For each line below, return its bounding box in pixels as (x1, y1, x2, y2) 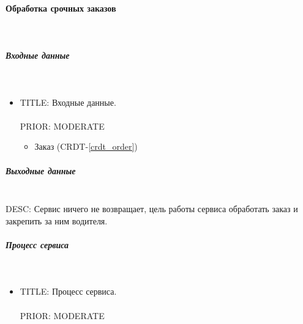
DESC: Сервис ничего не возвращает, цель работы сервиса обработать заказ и (6, 202, 298, 215)
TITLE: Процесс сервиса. (20, 285, 117, 298)
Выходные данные (6, 164, 76, 177)
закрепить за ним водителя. (6, 214, 108, 227)
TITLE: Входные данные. (20, 95, 116, 108)
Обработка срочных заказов (6, 1, 116, 14)
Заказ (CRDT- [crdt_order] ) (34, 140, 138, 153)
